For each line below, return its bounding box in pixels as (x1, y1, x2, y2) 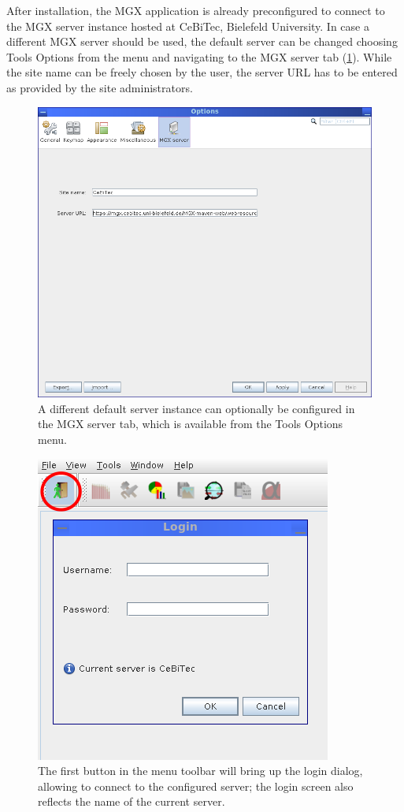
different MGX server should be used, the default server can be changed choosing (6, 33, 398, 50)
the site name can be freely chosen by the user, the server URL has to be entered (6, 64, 398, 80)
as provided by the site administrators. (6, 79, 193, 95)
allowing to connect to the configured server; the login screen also (38, 777, 354, 794)
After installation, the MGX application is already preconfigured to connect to (6, 2, 385, 18)
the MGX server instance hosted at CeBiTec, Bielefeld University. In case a (6, 17, 369, 34)
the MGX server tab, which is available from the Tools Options (38, 415, 343, 432)
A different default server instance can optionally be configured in (38, 400, 355, 416)
